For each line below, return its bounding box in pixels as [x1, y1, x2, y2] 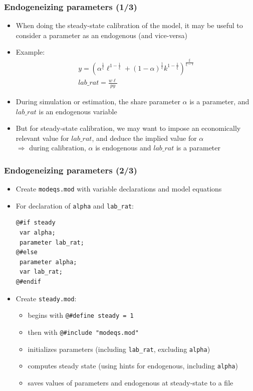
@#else [16, 249, 38, 256]
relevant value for [16, 132, 69, 143]
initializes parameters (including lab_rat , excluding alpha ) [28, 343, 210, 354]
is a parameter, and [189, 96, 249, 106]
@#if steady [16, 219, 56, 227]
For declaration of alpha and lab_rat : [16, 200, 134, 211]
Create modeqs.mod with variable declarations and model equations [16, 183, 222, 194]
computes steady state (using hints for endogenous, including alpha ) [28, 360, 238, 371]
